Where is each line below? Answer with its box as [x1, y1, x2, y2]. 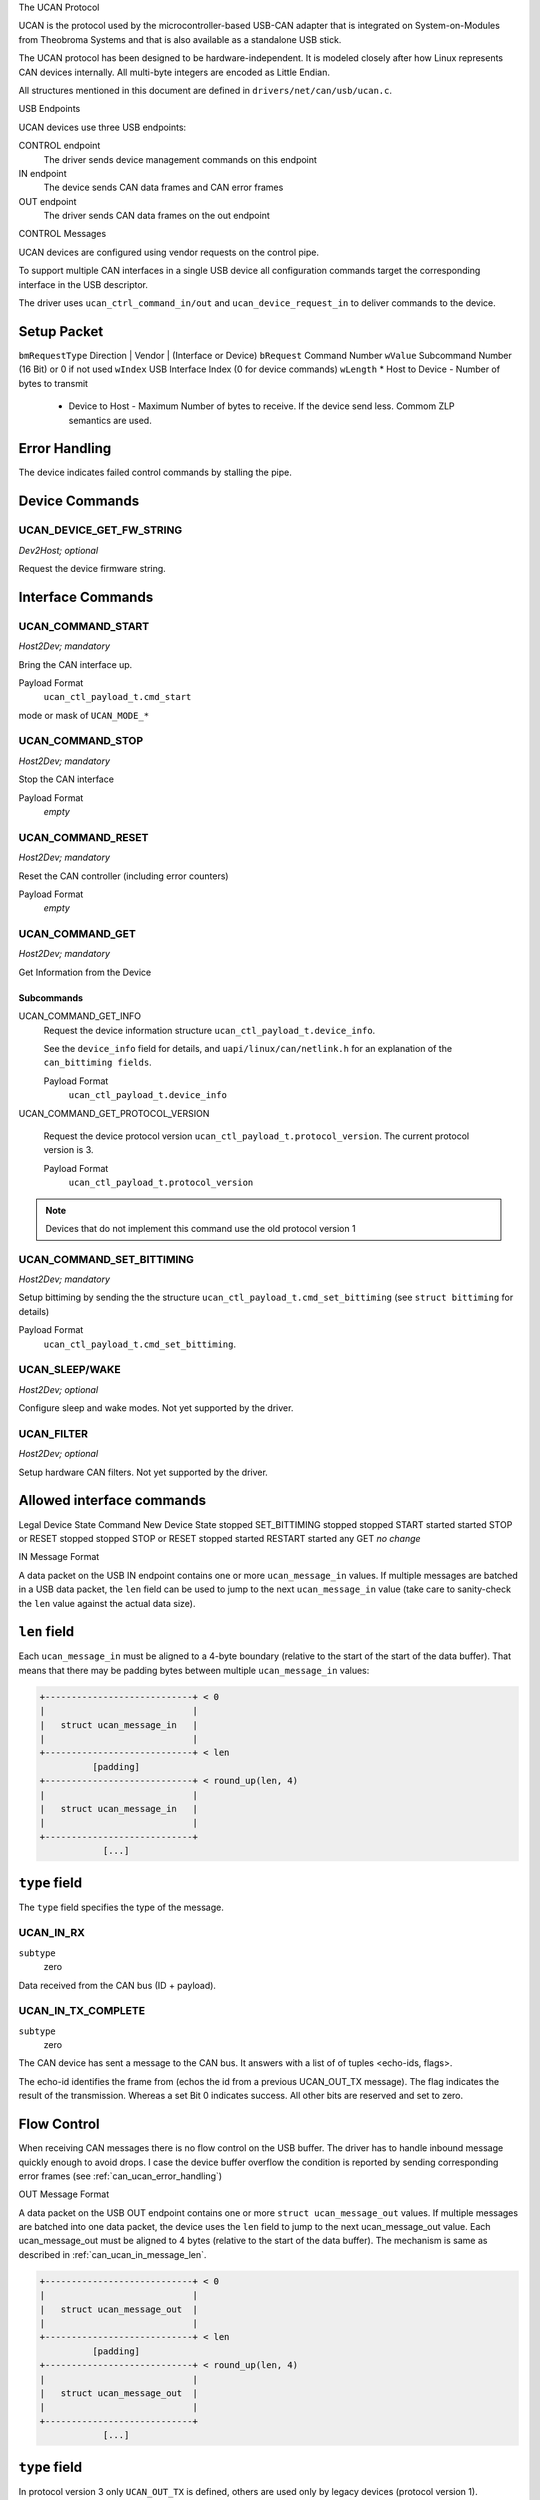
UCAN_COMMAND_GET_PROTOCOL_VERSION [18, 1107, 210, 1119]
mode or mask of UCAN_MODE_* [18, 709, 150, 721]
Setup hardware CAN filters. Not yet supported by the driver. [18, 1466, 269, 1478]
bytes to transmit [18, 377, 89, 389]
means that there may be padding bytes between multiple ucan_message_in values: [18, 1664, 370, 1676]
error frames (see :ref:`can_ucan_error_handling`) [18, 2170, 223, 2182]
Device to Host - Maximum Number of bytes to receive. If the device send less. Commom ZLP [68, 400, 455, 412]
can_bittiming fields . [43, 1056, 152, 1069]
